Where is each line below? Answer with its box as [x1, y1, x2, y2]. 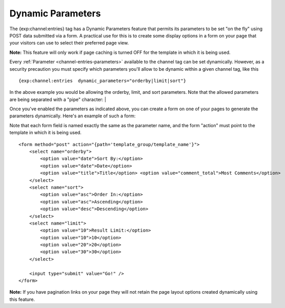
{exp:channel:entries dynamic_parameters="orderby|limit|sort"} [18, 77, 187, 84]
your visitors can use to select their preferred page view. [9, 40, 129, 46]
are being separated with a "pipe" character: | [9, 96, 106, 102]
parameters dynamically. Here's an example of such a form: [9, 113, 136, 119]
